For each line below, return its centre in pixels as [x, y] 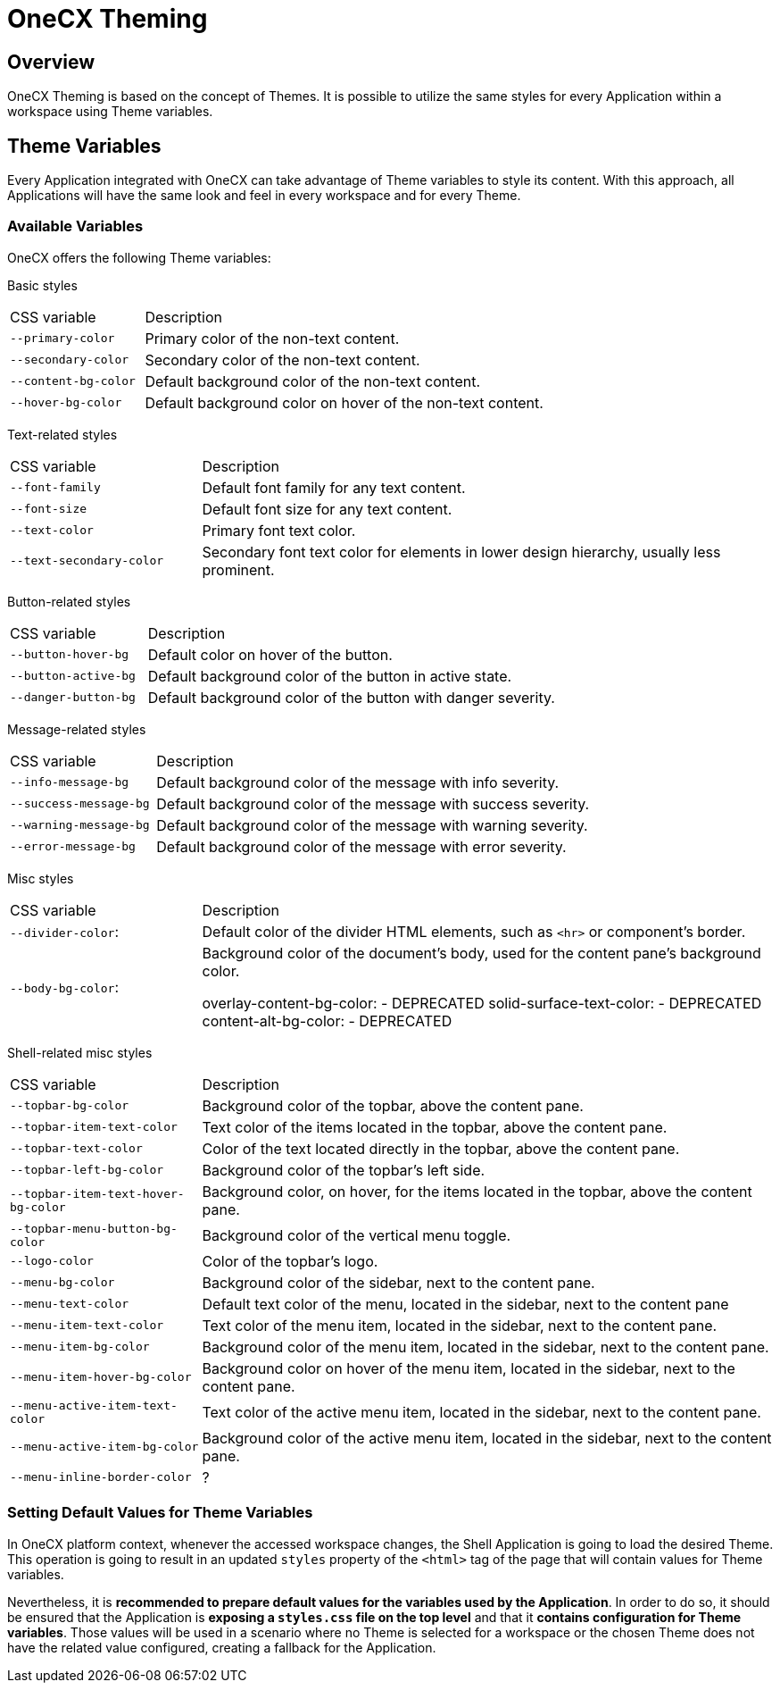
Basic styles [42, 285]
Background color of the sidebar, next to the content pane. [398, 1282]
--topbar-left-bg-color [87, 1170]
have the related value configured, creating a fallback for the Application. [222, 1647]
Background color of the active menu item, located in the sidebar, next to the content [487, 1438]
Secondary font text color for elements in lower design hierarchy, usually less [461, 552]
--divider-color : [65, 931]
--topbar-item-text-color [94, 1127]
